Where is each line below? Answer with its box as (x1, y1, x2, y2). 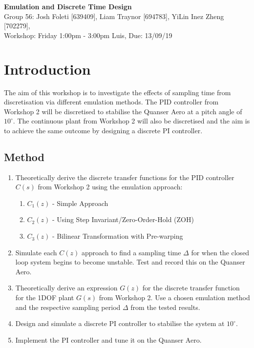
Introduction (4, 59, 91, 79)
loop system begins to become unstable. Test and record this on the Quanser (15, 257, 245, 267)
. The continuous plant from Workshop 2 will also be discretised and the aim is (13, 116, 250, 126)
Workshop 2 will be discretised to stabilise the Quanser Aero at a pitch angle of (4, 106, 242, 116)
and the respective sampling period (15, 302, 121, 312)
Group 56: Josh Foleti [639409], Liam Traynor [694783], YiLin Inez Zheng (4, 11, 224, 21)
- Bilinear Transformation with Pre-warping (52, 231, 183, 241)
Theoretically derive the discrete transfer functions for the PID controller (15, 172, 234, 182)
